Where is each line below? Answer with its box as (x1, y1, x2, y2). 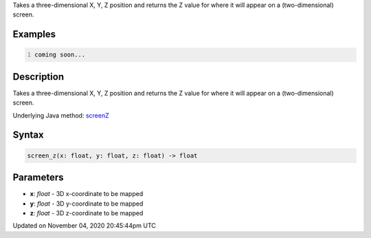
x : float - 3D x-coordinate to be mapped (30, 190, 144, 198)
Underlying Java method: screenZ (12, 111, 109, 120)
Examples (12, 28, 56, 41)
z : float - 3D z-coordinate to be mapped (30, 208, 144, 217)
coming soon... (34, 51, 86, 58)
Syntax (12, 129, 44, 141)
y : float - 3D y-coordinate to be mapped (30, 199, 144, 208)
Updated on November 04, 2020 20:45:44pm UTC (12, 221, 156, 230)
